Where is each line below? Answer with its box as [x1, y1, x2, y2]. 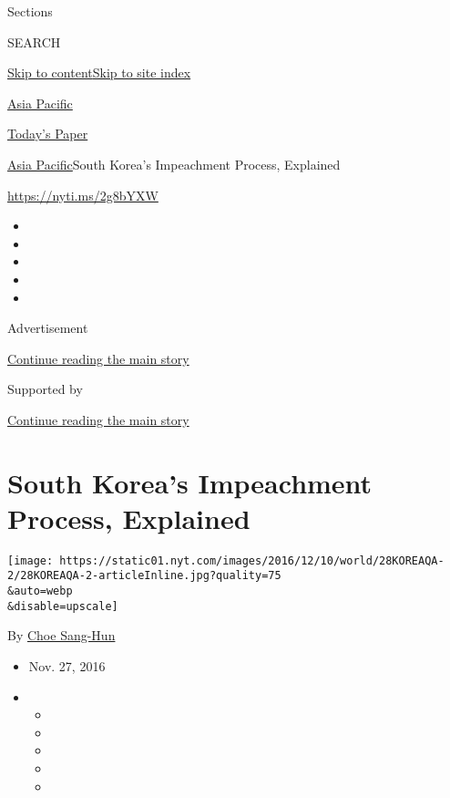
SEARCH [7, 32, 61, 51]
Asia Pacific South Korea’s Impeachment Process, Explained [7, 154, 341, 173]
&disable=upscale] [7, 599, 118, 613]
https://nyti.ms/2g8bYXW [7, 185, 159, 204]
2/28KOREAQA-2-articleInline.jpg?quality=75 [7, 569, 281, 583]
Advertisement [7, 318, 88, 337]
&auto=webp [7, 585, 73, 598]
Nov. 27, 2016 [28, 657, 106, 676]
